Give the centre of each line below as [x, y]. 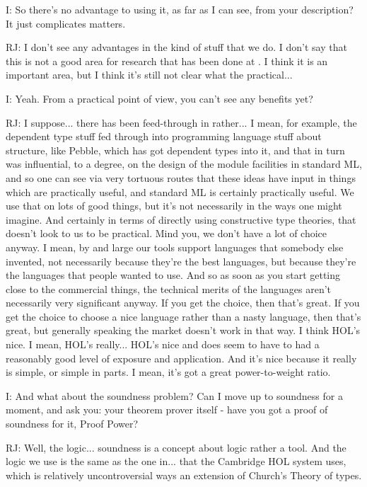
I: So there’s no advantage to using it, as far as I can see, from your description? [180, 9]
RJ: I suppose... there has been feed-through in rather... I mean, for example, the [181, 122]
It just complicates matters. [66, 23]
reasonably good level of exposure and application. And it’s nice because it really [181, 358]
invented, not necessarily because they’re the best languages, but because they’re [181, 261]
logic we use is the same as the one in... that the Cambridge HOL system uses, [176, 461]
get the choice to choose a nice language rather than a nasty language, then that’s [183, 316]
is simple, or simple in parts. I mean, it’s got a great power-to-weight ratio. [168, 372]
